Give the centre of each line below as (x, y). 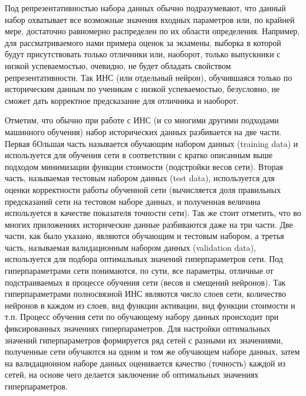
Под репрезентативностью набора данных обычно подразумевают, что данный (145, 8)
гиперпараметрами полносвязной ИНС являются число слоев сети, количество (146, 294)
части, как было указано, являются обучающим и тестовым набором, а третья (144, 236)
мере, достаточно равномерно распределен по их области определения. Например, (152, 31)
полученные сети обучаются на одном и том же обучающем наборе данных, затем (152, 351)
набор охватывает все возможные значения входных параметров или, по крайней (150, 19)
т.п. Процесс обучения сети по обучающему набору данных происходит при (142, 317)
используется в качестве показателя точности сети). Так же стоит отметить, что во (153, 213)
